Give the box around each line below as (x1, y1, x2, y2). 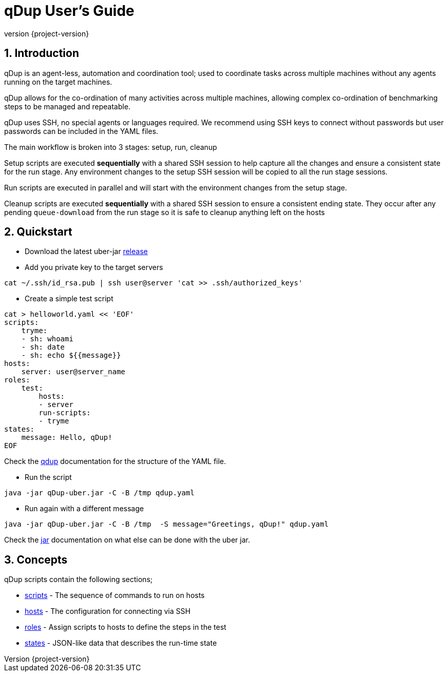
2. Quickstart (4, 225, 72, 239)
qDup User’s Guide (4, 2, 134, 20)
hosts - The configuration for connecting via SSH (25, 607, 191, 616)
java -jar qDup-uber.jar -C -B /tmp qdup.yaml (4, 489, 194, 497)
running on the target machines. (4, 77, 112, 86)
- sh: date (21, 343, 65, 352)
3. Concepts (4, 553, 68, 566)
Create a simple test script (25, 294, 113, 303)
